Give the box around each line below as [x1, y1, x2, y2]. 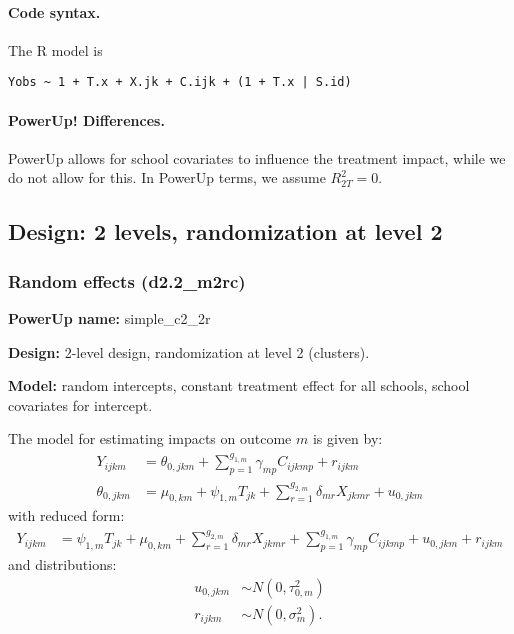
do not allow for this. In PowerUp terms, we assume [8, 167, 326, 188]
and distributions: [8, 554, 117, 575]
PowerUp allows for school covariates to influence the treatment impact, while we [8, 147, 506, 168]
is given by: [312, 428, 383, 449]
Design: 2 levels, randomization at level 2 [8, 216, 443, 247]
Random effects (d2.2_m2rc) [8, 268, 246, 293]
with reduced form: [8, 505, 125, 526]
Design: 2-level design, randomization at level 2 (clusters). [8, 341, 370, 362]
